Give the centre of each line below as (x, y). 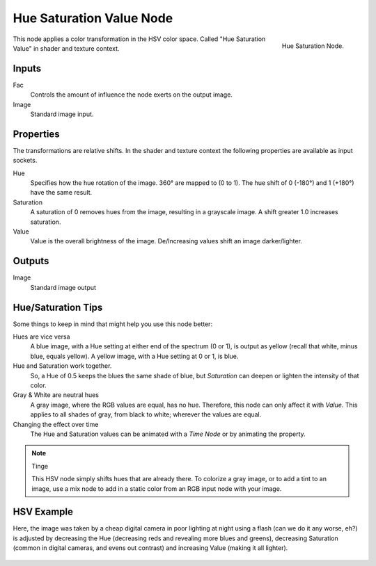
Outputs (31, 261)
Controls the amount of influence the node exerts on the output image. (132, 95)
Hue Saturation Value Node (93, 18)
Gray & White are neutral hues (56, 395)
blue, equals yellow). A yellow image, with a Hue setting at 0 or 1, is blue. (134, 356)
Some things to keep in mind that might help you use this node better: (112, 324)
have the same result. (61, 193)
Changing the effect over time (56, 424)
